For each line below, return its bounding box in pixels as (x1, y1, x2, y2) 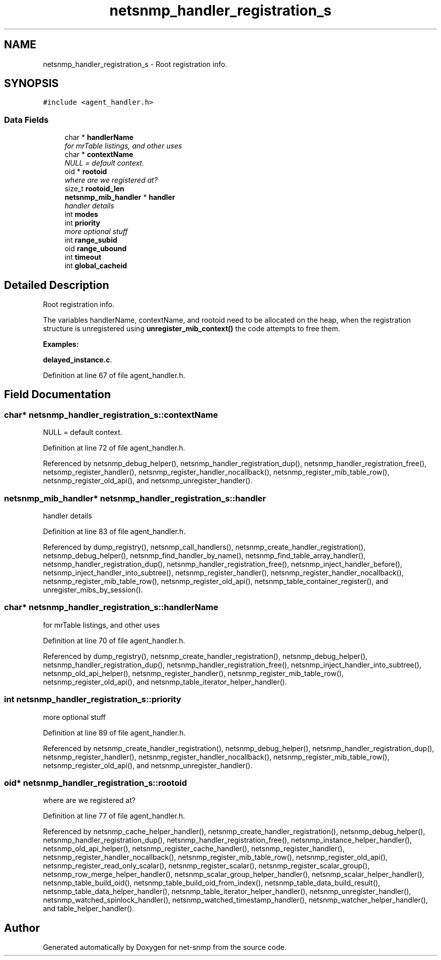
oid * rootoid (64, 167, 107, 176)
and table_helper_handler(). (43, 904, 134, 913)
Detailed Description (4, 278, 109, 291)
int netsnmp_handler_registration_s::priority (4, 694, 181, 705)
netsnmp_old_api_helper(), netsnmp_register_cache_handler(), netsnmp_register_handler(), (43, 844, 345, 853)
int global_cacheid (64, 261, 127, 270)
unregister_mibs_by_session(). (43, 585, 143, 594)
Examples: (43, 340, 79, 349)
